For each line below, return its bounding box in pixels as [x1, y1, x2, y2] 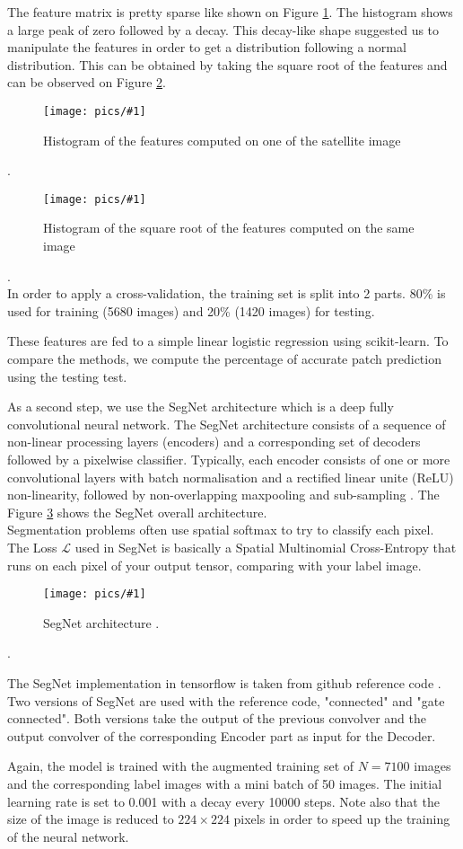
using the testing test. [7, 367, 127, 385]
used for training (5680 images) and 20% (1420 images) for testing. [7, 301, 375, 320]
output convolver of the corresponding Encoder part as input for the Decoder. [7, 726, 436, 745]
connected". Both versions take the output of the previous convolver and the [7, 709, 426, 728]
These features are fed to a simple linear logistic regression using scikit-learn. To [7, 332, 449, 350]
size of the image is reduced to [7, 809, 174, 828]
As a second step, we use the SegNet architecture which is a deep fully [7, 397, 394, 416]
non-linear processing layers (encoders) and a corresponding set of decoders [7, 432, 421, 451]
